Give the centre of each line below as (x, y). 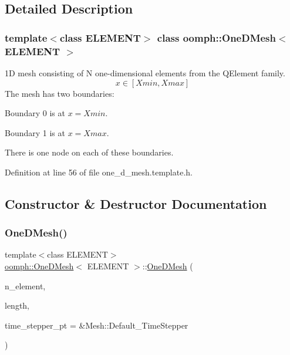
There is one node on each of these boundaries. (89, 152)
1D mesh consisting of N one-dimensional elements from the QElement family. (145, 72)
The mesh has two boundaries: (60, 93)
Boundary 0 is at (35, 113)
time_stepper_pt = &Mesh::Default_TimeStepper (97, 325)
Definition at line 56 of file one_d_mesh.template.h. (99, 172)
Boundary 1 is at (35, 132)
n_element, (25, 285)
